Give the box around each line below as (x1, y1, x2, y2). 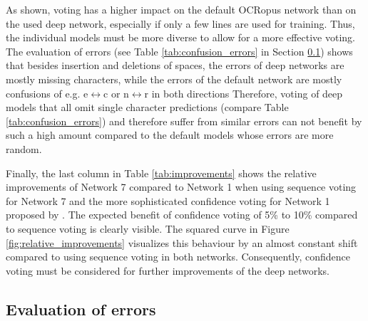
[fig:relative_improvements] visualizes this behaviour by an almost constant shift (6, 235, 358, 250)
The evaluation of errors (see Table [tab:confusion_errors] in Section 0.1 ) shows (6, 43, 353, 58)
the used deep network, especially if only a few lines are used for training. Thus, (6, 16, 355, 31)
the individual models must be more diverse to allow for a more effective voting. (6, 30, 355, 45)
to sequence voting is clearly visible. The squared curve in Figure (6, 221, 290, 236)
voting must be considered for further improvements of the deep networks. (6, 263, 329, 278)
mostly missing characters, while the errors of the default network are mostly (6, 71, 342, 86)
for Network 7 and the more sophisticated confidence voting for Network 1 (6, 193, 330, 208)
